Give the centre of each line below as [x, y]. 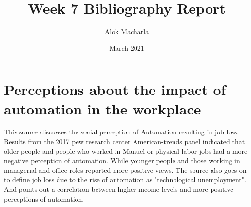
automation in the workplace [103, 108]
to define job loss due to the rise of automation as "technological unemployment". [125, 179]
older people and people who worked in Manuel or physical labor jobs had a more [126, 151]
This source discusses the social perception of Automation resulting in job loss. [122, 132]
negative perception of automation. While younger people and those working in [122, 160]
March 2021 [127, 47]
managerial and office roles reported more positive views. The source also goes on [125, 170]
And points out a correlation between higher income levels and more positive [119, 189]
